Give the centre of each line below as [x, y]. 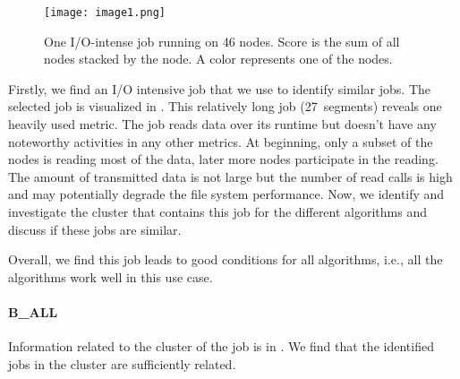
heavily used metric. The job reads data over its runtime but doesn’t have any [222, 124]
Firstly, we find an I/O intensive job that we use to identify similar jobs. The [219, 88]
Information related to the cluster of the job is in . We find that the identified [221, 346]
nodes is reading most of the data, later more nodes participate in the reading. [223, 159]
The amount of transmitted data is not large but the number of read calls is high [230, 176]
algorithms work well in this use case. [111, 276]
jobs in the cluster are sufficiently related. [122, 363]
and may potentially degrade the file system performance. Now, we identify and [226, 194]
